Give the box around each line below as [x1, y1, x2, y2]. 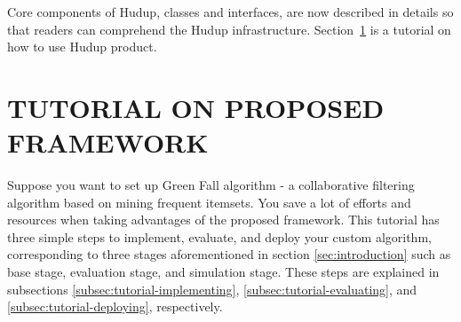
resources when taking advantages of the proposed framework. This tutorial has [7, 210, 440, 229]
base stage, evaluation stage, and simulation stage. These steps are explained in [7, 263, 440, 281]
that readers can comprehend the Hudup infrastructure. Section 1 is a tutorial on [7, 20, 451, 38]
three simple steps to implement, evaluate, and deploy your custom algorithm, [7, 227, 432, 246]
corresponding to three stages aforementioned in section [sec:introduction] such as [7, 245, 451, 263]
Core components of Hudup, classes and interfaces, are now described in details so [7, 3, 454, 20]
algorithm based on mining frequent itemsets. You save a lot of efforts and [7, 192, 411, 211]
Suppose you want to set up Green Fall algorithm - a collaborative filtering [7, 176, 415, 194]
